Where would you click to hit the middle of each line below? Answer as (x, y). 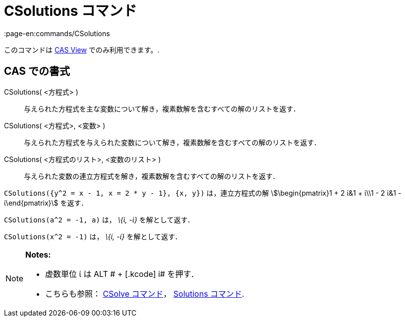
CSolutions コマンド (70, 11)
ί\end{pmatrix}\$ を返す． (46, 203)
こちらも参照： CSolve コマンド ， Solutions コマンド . (145, 294)
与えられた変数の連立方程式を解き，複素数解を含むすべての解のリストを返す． (152, 176)
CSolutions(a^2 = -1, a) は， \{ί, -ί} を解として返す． (99, 219)
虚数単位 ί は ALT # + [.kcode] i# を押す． (122, 274)
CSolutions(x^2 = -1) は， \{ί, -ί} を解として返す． (93, 236)
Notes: (38, 254)
